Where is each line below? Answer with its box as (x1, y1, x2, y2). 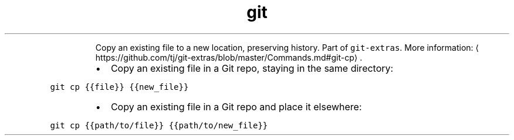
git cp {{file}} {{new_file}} (50, 82, 189, 92)
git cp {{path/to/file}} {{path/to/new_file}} (50, 120, 268, 130)
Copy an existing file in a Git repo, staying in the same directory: (110, 62, 394, 74)
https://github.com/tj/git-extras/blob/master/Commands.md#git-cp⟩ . (95, 52, 363, 62)
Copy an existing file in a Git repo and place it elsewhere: (110, 100, 362, 113)
